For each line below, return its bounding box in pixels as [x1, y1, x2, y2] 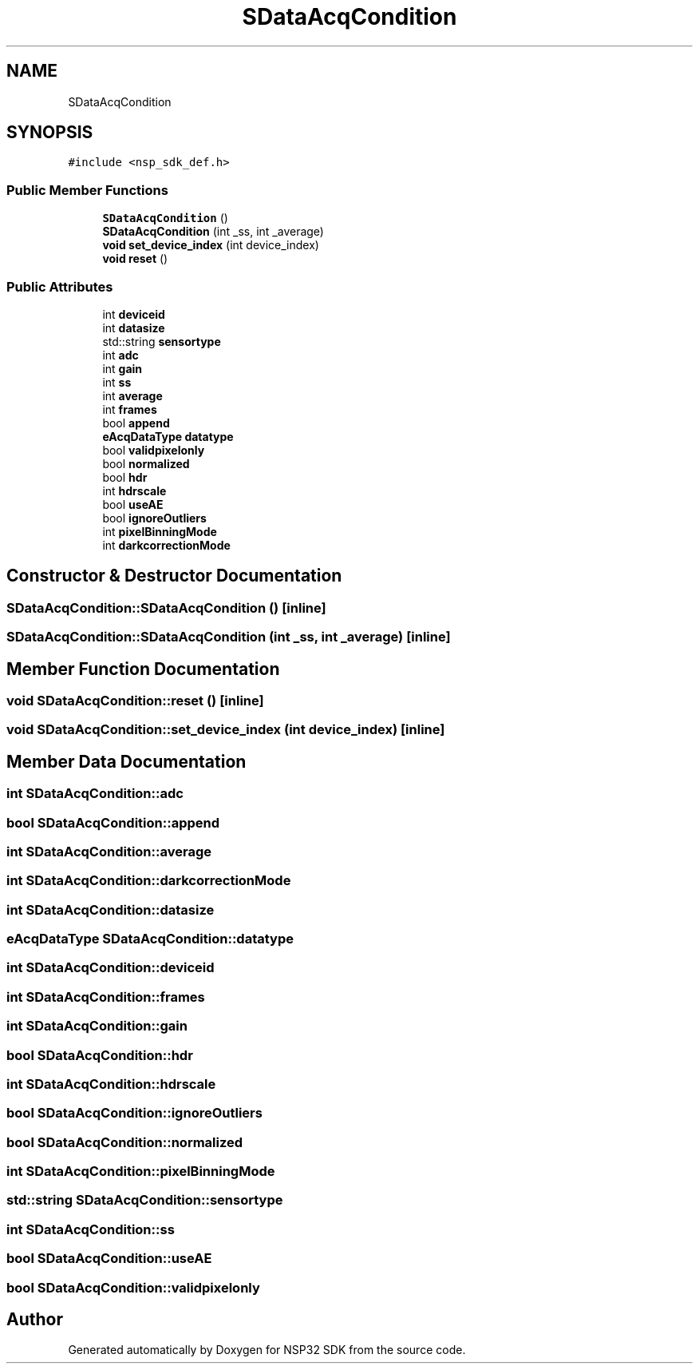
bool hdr [102, 470, 148, 484]
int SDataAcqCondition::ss [6, 1221, 175, 1237]
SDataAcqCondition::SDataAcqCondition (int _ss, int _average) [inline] [6, 629, 451, 645]
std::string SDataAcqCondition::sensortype [6, 1192, 283, 1209]
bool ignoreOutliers [102, 510, 207, 525]
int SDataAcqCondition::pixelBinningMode [6, 1163, 275, 1180]
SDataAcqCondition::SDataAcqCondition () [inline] [6, 599, 326, 616]
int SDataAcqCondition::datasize [6, 901, 215, 918]
